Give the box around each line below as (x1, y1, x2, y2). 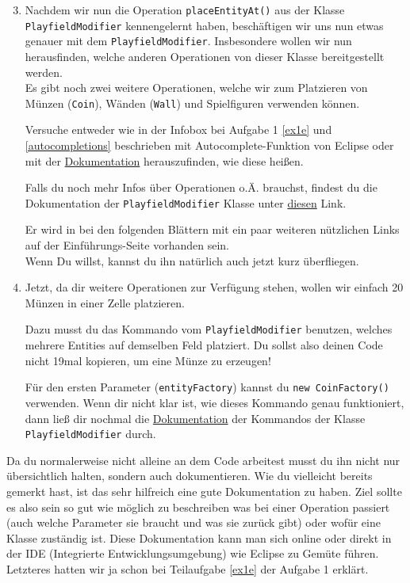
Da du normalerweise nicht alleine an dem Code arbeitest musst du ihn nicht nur (6, 452, 400, 468)
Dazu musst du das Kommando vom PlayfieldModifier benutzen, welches (25, 321, 393, 337)
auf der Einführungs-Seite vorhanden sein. (25, 237, 229, 253)
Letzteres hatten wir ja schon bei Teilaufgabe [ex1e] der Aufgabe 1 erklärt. (6, 560, 369, 577)
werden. (25, 63, 63, 80)
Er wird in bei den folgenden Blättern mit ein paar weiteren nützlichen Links (25, 221, 400, 238)
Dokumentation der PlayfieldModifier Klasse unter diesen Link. (25, 194, 347, 211)
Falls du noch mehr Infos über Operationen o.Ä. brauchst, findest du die (25, 179, 377, 196)
